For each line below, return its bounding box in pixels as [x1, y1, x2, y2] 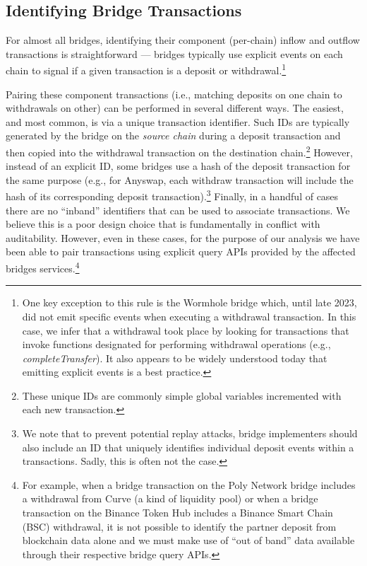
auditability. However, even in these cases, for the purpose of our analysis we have [6, 230, 360, 245]
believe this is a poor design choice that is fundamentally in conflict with [6, 216, 320, 231]
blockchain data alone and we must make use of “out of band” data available [22, 533, 355, 548]
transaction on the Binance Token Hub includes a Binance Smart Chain [22, 505, 333, 520]
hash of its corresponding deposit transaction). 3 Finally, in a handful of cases [6, 187, 339, 204]
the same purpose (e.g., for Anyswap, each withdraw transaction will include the [6, 172, 354, 187]
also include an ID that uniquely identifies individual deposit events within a [22, 439, 354, 454]
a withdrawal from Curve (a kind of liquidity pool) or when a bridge [22, 491, 318, 506]
